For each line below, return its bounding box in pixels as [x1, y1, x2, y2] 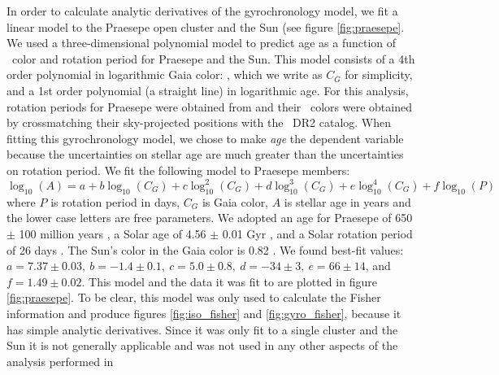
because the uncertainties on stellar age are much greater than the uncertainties [7, 146, 404, 163]
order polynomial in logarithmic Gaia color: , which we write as [7, 66, 323, 83]
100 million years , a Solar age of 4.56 [19, 225, 206, 242]
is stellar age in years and [284, 193, 411, 210]
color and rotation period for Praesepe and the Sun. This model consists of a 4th [11, 50, 415, 67]
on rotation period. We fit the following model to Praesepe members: [7, 161, 350, 178]
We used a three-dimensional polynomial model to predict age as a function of [7, 34, 397, 51]
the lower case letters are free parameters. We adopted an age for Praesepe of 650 [7, 209, 413, 226]
